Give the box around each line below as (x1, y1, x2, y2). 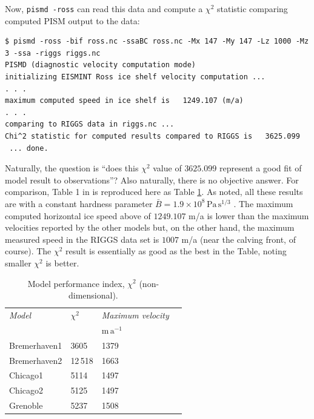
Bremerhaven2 (9, 354, 62, 366)
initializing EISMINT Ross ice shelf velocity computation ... (5, 73, 266, 82)
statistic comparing (216, 2, 288, 15)
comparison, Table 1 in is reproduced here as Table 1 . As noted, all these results (5, 185, 303, 198)
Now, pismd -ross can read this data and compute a (5, 2, 203, 15)
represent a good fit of (219, 162, 302, 174)
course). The (5, 245, 52, 257)
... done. (9, 144, 48, 153)
